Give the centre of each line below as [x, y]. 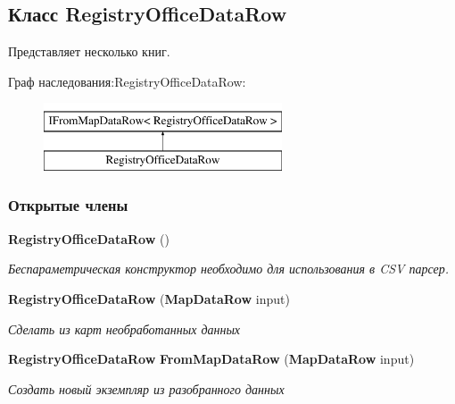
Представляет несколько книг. [89, 51]
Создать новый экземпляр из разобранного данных [146, 388]
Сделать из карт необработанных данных [124, 328]
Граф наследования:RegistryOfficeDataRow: [127, 81]
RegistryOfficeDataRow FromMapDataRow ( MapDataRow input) [211, 359]
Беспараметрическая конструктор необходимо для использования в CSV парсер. [228, 269]
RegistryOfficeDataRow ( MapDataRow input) [149, 298]
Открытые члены [68, 205]
